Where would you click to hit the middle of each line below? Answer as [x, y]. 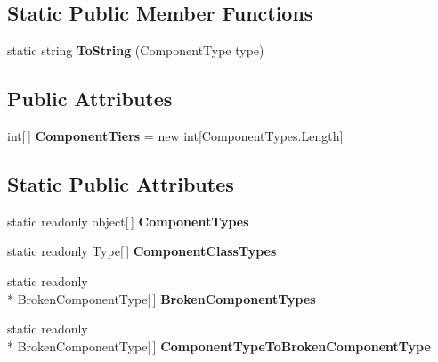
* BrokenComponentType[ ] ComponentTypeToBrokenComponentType [219, 346]
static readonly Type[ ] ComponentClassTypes [142, 251]
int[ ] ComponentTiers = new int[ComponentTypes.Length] [175, 136]
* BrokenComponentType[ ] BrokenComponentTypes [162, 298]
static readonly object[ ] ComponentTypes [128, 221]
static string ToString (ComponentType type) [136, 50]
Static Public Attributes [121, 183]
